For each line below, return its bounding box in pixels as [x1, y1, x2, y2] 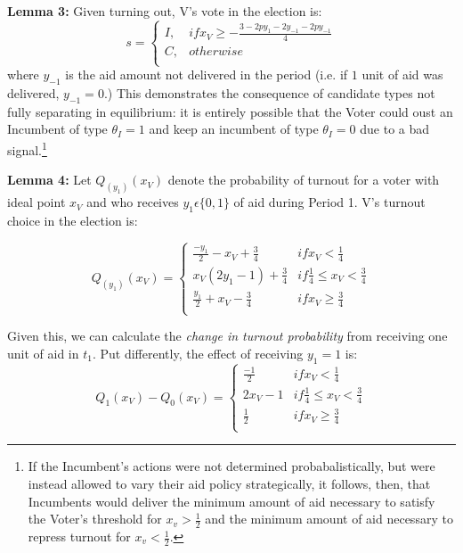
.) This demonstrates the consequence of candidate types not [103, 84, 435, 103]
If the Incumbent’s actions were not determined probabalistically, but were [28, 457, 435, 475]
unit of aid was [361, 65, 443, 84]
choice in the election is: [7, 210, 138, 229]
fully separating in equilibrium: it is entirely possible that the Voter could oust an [7, 102, 453, 120]
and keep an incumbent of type [149, 120, 319, 138]
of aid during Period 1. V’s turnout [233, 193, 426, 211]
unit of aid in [7, 343, 79, 362]
